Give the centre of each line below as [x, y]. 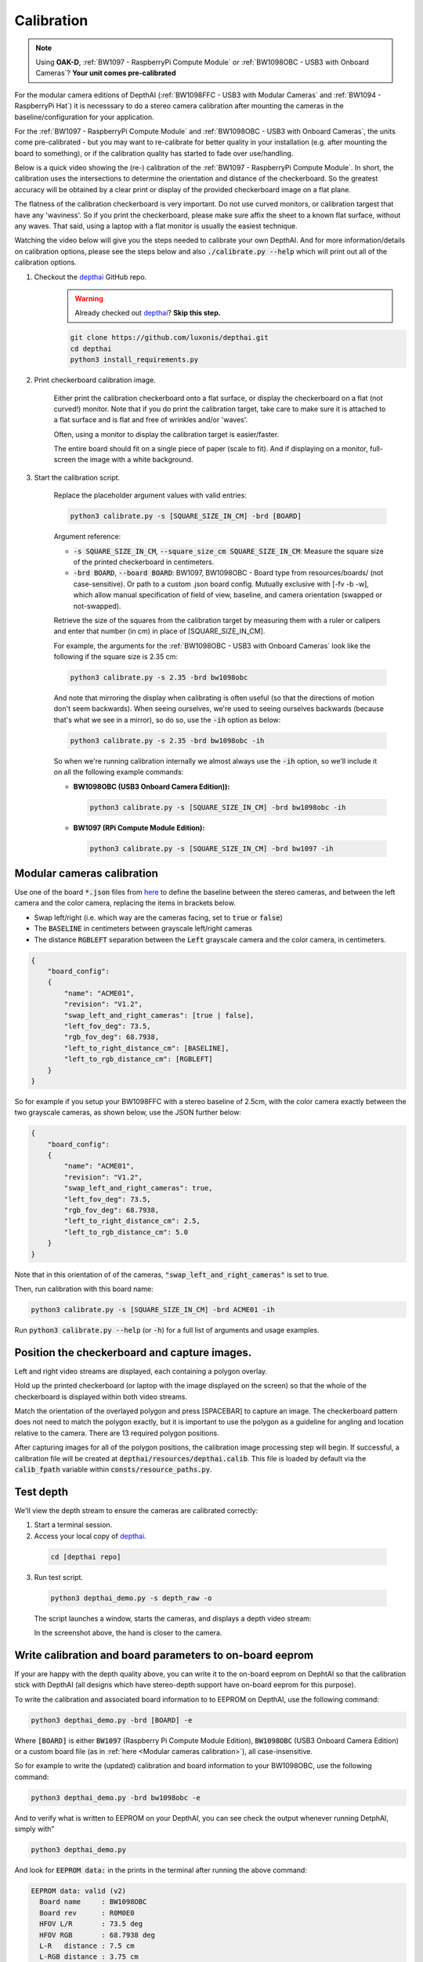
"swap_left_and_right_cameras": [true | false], [159, 1015]
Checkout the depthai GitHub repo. [90, 277]
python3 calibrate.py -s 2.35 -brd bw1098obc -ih [167, 740]
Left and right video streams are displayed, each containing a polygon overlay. [141, 1371]
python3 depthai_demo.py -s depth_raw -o [131, 1598]
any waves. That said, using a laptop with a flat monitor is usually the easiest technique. [156, 226]
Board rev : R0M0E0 [87, 1913]
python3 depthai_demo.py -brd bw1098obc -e [116, 1798]
